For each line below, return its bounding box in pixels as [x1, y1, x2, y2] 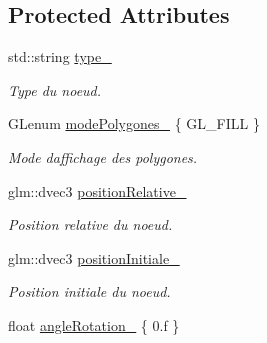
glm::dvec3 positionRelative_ [8, 180, 187, 201]
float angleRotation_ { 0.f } [8, 314, 180, 335]
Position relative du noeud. [8, 214, 173, 235]
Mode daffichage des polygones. [8, 146, 198, 167]
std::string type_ [8, 46, 112, 67]
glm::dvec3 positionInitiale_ [8, 247, 180, 268]
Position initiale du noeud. [8, 281, 171, 302]
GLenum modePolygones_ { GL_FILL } [8, 113, 260, 134]
